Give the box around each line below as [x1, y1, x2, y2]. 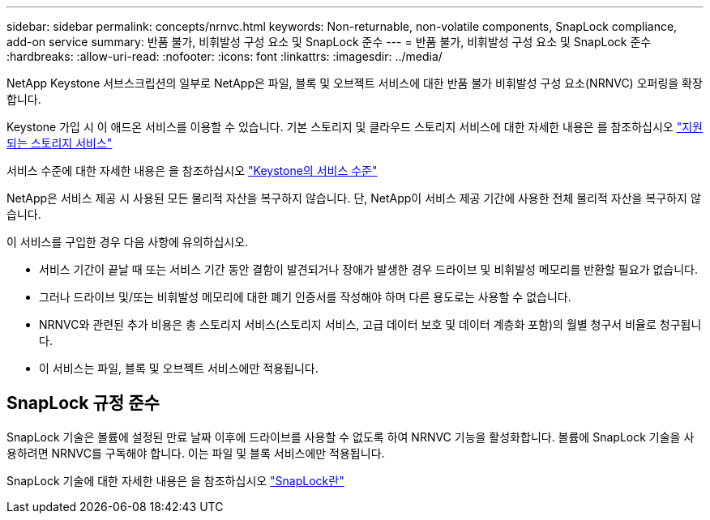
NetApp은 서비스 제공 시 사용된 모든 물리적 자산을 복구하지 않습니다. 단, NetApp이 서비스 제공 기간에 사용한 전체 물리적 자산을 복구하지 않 [6, 191, 701, 205]
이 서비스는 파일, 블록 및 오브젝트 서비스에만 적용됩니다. [39, 361, 319, 375]
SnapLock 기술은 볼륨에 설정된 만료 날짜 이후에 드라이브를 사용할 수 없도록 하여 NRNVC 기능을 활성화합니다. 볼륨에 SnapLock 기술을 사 [6, 429, 695, 444]
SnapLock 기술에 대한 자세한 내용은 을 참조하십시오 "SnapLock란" [6, 473, 344, 488]
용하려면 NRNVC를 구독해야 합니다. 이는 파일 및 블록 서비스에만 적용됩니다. [6, 445, 385, 460]
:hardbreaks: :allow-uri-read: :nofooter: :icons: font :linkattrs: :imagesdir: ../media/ [6, 49, 443, 63]
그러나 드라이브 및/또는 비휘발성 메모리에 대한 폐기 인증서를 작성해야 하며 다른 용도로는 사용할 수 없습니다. [39, 290, 571, 304]
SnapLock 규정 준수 [6, 393, 160, 414]
